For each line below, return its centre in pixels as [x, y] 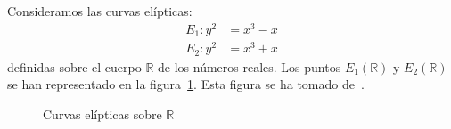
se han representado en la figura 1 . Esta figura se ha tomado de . [186, 84]
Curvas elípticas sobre [102, 113]
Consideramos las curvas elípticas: [100, 11]
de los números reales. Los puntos [250, 66]
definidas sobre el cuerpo [74, 66]
